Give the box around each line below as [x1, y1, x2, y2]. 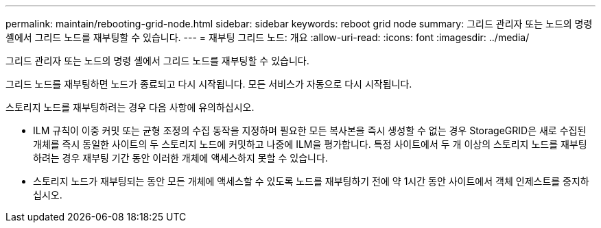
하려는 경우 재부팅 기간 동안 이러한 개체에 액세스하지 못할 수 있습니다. [33, 152, 328, 164]
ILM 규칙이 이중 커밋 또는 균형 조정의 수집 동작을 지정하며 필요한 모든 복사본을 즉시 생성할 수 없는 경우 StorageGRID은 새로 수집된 [33, 125, 587, 136]
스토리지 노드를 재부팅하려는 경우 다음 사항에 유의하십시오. [5, 101, 255, 113]
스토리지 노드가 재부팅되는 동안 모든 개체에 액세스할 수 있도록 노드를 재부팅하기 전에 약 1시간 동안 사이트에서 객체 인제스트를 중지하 [33, 175, 589, 187]
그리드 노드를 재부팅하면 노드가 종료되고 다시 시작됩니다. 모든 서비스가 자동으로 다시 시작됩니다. [5, 78, 412, 90]
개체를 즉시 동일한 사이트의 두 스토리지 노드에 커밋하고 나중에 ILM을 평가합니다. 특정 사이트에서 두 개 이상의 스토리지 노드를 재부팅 [33, 138, 587, 150]
